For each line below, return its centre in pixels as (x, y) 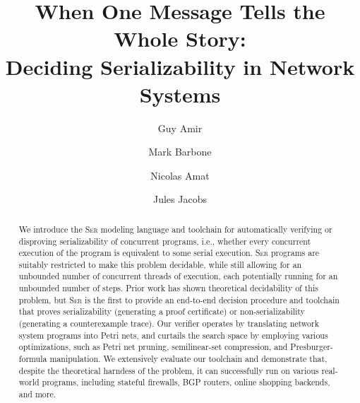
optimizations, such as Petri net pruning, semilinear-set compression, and (153, 347)
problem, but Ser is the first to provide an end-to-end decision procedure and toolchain (179, 299)
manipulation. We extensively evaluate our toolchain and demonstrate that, (188, 359)
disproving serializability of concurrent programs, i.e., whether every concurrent (165, 241)
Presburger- (312, 347)
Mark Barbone (180, 152)
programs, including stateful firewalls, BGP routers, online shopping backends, (186, 382)
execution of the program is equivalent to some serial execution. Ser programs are (169, 253)
